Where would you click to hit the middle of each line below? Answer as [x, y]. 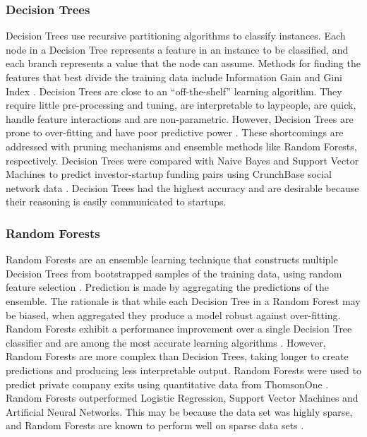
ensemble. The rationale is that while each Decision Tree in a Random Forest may [183, 300]
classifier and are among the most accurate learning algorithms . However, [166, 342]
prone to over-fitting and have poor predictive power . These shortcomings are [175, 132]
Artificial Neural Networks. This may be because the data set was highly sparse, [179, 411]
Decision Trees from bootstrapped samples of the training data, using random [174, 273]
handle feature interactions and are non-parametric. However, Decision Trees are [180, 118]
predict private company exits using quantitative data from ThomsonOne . [167, 384]
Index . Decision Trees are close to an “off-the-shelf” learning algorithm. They [174, 91]
